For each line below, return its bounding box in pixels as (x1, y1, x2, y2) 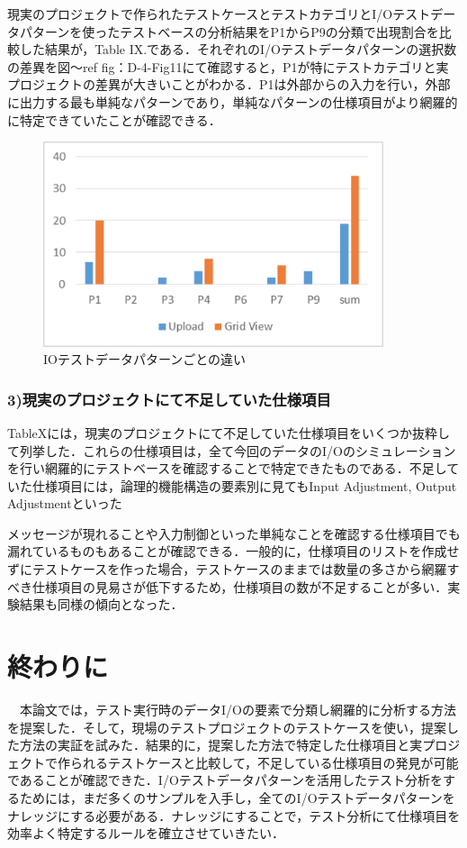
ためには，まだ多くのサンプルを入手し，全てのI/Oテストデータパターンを (19, 788, 455, 807)
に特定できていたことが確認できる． (7, 110, 221, 129)
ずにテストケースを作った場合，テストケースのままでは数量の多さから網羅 (7, 560, 447, 579)
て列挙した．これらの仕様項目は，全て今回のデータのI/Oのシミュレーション (7, 441, 456, 460)
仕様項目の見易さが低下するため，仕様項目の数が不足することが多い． (31, 577, 448, 596)
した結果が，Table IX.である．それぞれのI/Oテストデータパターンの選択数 (19, 40, 457, 59)
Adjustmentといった (7, 494, 122, 513)
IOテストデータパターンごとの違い (43, 350, 247, 369)
